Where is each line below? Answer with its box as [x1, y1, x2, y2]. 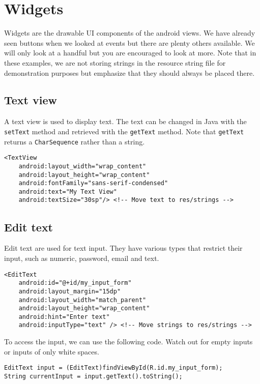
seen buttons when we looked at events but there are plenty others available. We [4, 37, 255, 48]
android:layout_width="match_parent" [18, 296, 147, 304]
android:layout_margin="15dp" [18, 287, 121, 295]
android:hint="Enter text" [18, 313, 110, 320]
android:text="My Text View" [18, 188, 117, 195]
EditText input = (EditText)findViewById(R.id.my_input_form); [4, 364, 223, 372]
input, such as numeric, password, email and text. [4, 252, 159, 263]
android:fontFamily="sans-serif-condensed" [18, 180, 168, 187]
